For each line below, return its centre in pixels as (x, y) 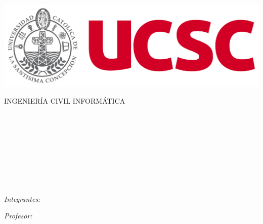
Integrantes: (22, 198)
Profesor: (18, 216)
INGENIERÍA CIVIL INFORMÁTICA (65, 101)
